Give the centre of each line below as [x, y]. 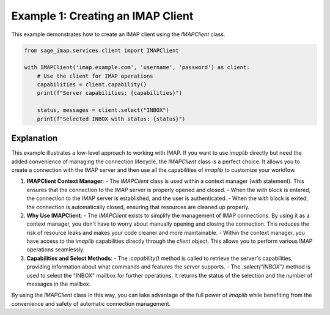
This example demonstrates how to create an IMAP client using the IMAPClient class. [118, 34]
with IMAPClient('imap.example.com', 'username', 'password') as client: [137, 68]
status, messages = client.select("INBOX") [103, 110]
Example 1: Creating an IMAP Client [102, 16]
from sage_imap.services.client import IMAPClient [102, 50]
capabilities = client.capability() [92, 85]
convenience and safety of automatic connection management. [91, 303]
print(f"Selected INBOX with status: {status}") [111, 119]
